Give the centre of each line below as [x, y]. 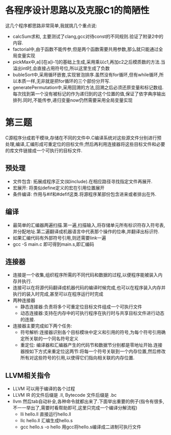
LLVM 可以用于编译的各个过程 [44, 389]
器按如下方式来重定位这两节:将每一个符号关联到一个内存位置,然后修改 [93, 351]
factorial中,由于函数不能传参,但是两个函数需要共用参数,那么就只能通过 [85, 49]
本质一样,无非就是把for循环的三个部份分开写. [64, 81]
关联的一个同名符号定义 [54, 339]
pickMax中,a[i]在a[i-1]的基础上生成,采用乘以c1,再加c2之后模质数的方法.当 [89, 62]
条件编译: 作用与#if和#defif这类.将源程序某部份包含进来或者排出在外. [84, 194]
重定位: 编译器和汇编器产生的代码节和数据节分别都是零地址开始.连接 [91, 345]
